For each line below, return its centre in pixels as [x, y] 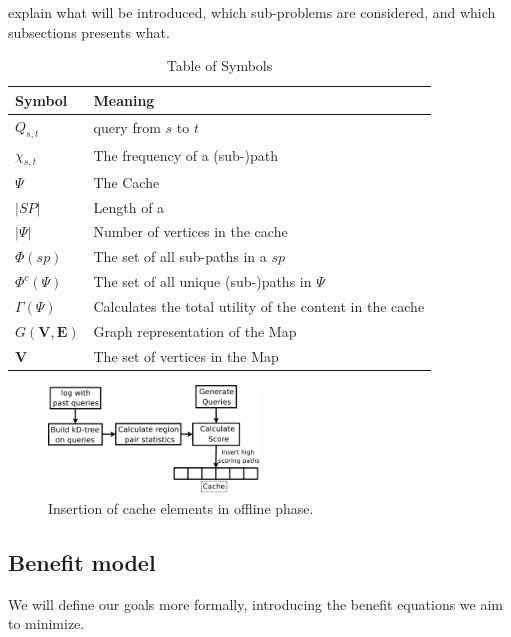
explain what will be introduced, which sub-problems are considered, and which [252, 12]
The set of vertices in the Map [186, 355]
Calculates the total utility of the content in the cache [259, 305]
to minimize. [46, 623]
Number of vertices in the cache [190, 231]
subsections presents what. [89, 31]
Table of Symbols [219, 65]
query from [127, 127]
